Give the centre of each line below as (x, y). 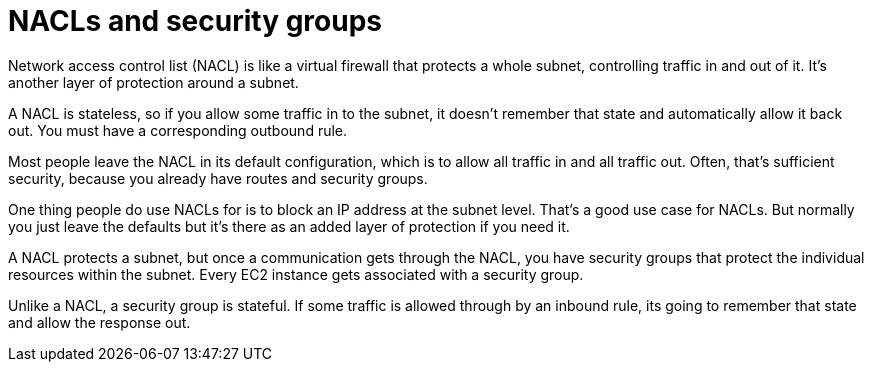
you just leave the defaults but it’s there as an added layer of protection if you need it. (289, 226)
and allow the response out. (99, 322)
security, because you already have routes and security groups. (218, 178)
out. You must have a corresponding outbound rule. (178, 130)
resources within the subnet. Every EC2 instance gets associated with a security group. (296, 274)
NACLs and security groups (195, 21)
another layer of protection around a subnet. (153, 82)
